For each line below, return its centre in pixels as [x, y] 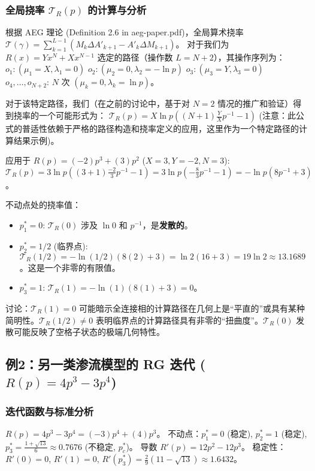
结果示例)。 [36, 140]
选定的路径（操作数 [135, 57]
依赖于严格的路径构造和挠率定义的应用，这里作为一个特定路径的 [173, 128]
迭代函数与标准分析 [50, 411]
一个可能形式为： [72, 115]
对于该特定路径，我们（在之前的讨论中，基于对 [98, 103]
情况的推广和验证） [255, 103]
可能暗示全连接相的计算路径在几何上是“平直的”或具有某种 [192, 308]
